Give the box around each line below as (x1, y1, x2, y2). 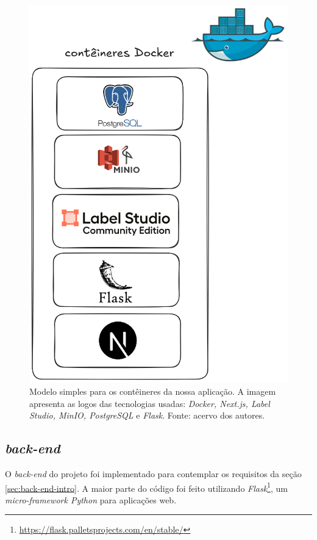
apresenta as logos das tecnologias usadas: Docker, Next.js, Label (29, 397, 270, 409)
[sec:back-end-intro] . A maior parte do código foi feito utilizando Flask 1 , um (5, 480, 288, 494)
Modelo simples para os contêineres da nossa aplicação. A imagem (29, 384, 276, 397)
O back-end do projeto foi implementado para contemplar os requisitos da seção (5, 467, 302, 480)
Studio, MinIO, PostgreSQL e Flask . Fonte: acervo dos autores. (29, 409, 265, 422)
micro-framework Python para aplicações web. (5, 493, 177, 506)
